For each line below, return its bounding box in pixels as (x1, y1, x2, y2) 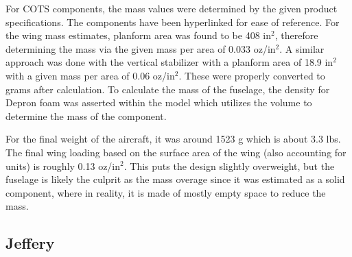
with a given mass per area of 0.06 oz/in (5, 68, 175, 82)
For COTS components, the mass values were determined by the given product (5, 1, 338, 15)
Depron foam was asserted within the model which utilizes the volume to (5, 95, 312, 110)
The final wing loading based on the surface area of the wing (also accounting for (5, 145, 347, 159)
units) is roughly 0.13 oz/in (5, 158, 121, 173)
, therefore (274, 28, 318, 42)
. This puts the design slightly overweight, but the (124, 158, 335, 173)
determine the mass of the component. (5, 108, 167, 123)
